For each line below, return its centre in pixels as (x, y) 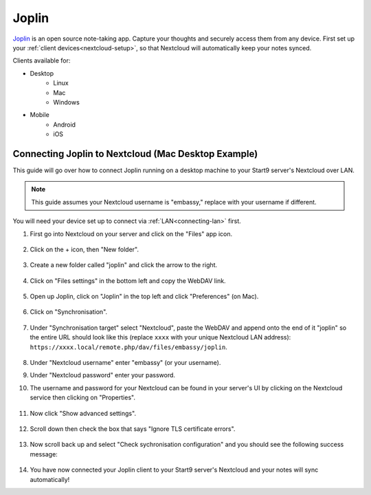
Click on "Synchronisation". (69, 312)
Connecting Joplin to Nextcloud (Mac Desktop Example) (135, 154)
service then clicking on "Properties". (82, 398)
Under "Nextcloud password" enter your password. (102, 375)
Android (64, 125)
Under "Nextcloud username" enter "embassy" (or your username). (125, 363)
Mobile (40, 115)
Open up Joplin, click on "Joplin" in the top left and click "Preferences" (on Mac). (144, 297)
